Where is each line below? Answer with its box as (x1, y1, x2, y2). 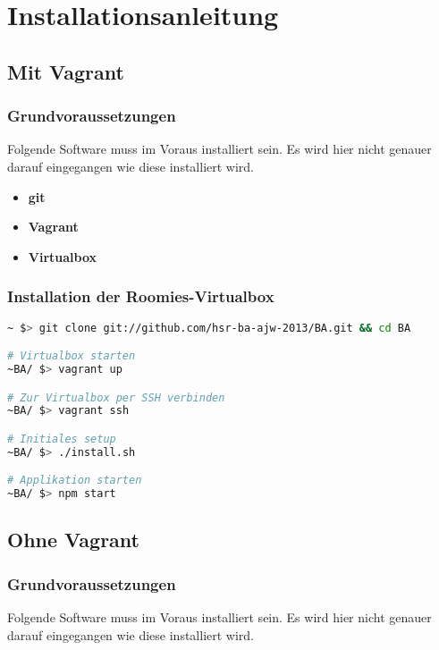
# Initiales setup (7, 432, 116, 445)
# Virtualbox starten (7, 350, 136, 363)
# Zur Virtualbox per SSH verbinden (7, 391, 225, 404)
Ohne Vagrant (7, 526, 139, 553)
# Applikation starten (7, 474, 142, 487)
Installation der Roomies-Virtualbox (7, 285, 274, 308)
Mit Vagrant (7, 57, 124, 85)
